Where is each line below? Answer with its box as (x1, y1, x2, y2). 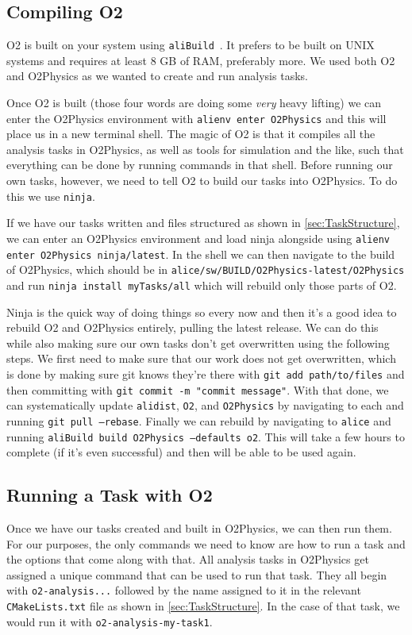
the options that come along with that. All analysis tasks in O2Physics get (6, 551, 369, 568)
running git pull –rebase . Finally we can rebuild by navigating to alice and (6, 412, 391, 429)
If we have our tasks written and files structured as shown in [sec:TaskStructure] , (6, 214, 400, 231)
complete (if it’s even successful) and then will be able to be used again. (6, 444, 356, 460)
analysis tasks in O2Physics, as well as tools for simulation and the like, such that (6, 140, 404, 157)
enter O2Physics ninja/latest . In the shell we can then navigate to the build (6, 245, 395, 262)
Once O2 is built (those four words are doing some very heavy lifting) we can (6, 94, 382, 111)
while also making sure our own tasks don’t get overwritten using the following (6, 334, 390, 351)
